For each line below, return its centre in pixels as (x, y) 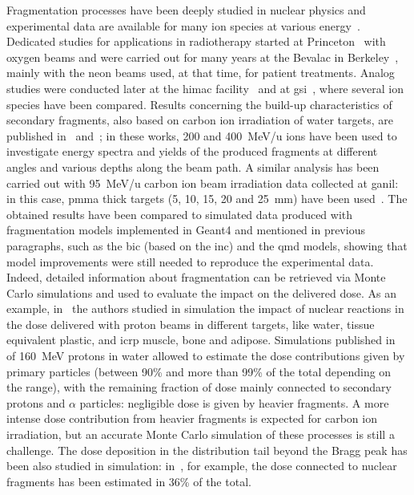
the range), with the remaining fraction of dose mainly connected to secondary (199, 387)
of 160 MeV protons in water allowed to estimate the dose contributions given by (206, 356)
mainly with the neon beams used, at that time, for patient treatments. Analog (201, 73)
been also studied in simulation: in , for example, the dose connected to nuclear (202, 466)
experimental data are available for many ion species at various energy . (183, 25)
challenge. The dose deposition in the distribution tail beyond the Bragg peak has (207, 450)
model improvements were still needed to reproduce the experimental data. (190, 261)
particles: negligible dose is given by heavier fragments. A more (234, 402)
